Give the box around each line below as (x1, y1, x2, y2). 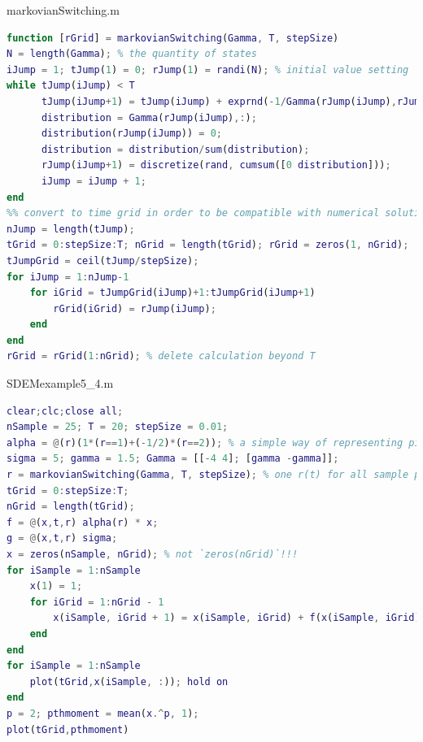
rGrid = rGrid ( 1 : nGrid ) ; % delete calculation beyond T (7, 350, 316, 362)
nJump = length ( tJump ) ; (7, 223, 135, 235)
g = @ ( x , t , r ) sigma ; (7, 532, 118, 545)
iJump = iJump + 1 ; (41, 175, 146, 187)
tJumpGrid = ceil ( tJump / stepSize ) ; (7, 254, 199, 267)
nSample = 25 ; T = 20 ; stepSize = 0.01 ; (7, 421, 229, 433)
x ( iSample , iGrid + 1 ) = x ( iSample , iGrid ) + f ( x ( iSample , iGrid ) (53, 612, 421, 624)
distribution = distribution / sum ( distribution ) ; (41, 143, 310, 155)
